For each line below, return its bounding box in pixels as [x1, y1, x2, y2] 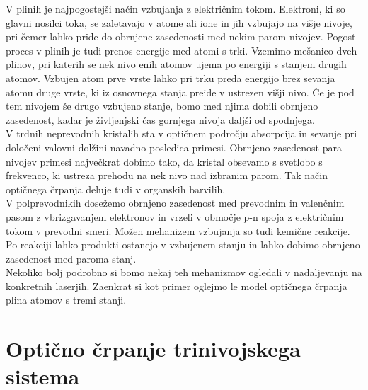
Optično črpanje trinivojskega [6, 334, 301, 363]
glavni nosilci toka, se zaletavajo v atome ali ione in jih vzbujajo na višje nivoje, [6, 15, 352, 30]
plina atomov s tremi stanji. [6, 292, 127, 307]
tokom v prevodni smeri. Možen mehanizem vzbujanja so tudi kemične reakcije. [6, 223, 350, 238]
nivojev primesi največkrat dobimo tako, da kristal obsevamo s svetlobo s [6, 154, 323, 168]
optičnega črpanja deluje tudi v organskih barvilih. [6, 181, 226, 196]
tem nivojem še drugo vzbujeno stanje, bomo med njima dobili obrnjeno [6, 98, 318, 113]
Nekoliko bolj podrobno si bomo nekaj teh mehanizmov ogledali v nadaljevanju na [6, 265, 362, 280]
